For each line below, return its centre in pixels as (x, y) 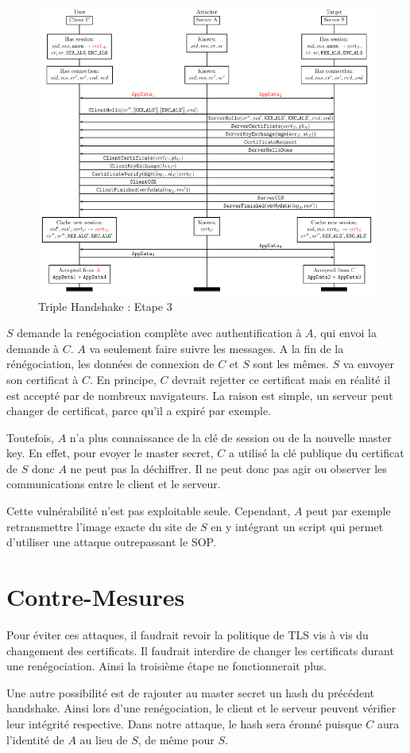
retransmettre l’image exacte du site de (102, 526)
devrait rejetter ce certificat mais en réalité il (281, 379)
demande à (33, 348)
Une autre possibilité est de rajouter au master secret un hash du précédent (191, 692)
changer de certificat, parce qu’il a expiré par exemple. (139, 411)
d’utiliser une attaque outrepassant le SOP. (111, 542)
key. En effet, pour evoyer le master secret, (110, 453)
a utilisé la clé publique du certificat (316, 453)
